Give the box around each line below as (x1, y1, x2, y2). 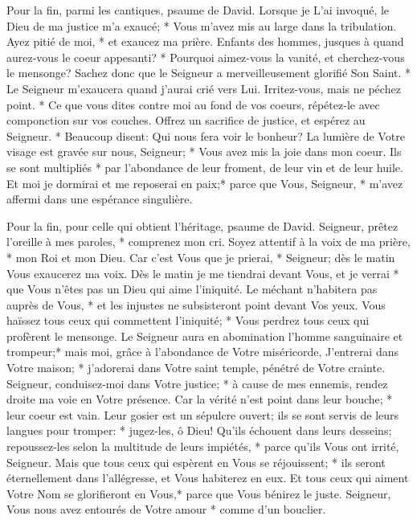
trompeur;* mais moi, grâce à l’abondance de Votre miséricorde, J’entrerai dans (6, 343, 399, 360)
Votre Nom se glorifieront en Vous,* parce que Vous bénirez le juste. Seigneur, (6, 485, 391, 502)
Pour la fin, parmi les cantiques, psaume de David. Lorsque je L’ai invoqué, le (6, 2, 390, 18)
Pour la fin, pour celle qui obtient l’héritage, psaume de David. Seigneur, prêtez (6, 217, 399, 234)
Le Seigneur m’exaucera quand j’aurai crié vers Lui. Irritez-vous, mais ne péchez (6, 80, 401, 96)
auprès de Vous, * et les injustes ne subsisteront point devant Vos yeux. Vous (6, 296, 386, 313)
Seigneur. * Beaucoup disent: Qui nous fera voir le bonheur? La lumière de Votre (6, 127, 405, 144)
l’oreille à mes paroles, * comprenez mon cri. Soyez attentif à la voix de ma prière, (6, 233, 411, 250)
